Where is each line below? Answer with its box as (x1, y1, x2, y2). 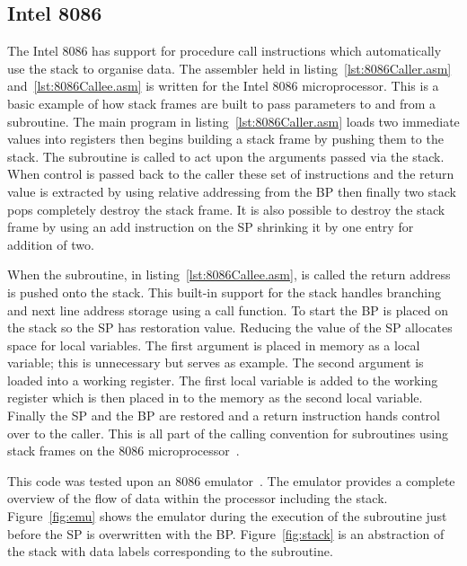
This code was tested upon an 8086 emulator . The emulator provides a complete (7, 471, 455, 490)
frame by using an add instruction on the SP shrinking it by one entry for (7, 217, 414, 236)
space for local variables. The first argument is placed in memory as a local (7, 335, 420, 354)
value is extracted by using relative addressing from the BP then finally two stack (7, 181, 456, 200)
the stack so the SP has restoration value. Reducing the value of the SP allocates (7, 318, 453, 337)
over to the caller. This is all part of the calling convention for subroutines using (7, 423, 448, 442)
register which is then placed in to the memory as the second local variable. (7, 388, 423, 407)
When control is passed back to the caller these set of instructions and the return (7, 164, 454, 183)
